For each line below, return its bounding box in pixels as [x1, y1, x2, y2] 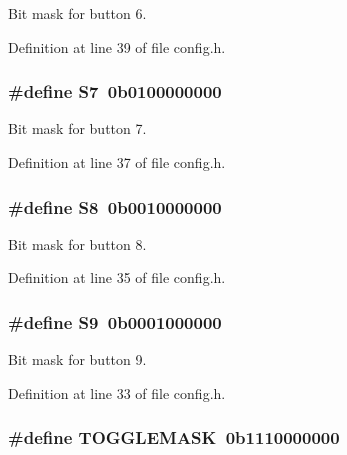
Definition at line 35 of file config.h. [8, 267, 226, 288]
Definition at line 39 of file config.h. [8, 36, 226, 57]
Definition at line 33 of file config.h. [8, 382, 226, 403]
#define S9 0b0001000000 [8, 309, 222, 334]
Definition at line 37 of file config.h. [8, 152, 226, 172]
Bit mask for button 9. [8, 349, 147, 370]
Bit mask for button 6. [8, 3, 147, 23]
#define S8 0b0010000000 [8, 194, 222, 219]
